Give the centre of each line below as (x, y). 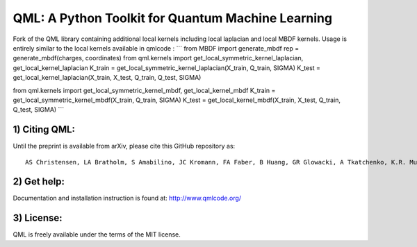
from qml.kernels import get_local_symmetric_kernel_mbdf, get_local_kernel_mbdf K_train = (144, 90)
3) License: (38, 218)
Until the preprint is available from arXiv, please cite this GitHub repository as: (124, 146)
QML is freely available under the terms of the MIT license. (97, 235)
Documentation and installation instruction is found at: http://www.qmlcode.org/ (127, 198)
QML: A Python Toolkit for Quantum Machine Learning (173, 18)
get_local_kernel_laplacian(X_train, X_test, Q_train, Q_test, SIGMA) (107, 78)
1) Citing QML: (44, 129)
